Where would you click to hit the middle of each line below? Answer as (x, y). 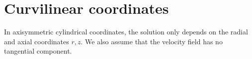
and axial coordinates (37, 41)
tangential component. (38, 51)
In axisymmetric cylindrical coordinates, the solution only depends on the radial (126, 32)
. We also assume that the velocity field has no (152, 41)
